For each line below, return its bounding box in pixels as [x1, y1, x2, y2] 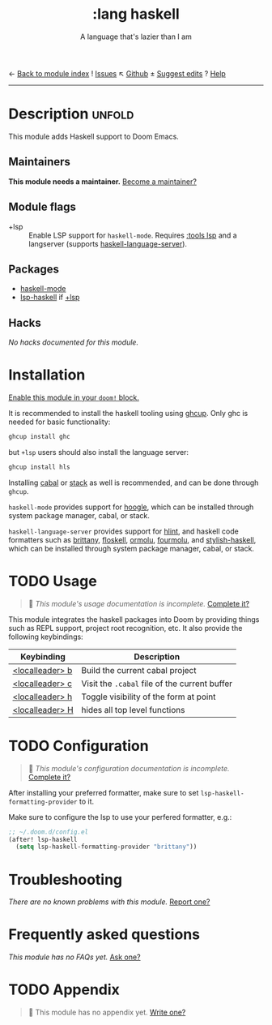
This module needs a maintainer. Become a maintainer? [8, 176, 197, 187]
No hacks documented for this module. [8, 337, 139, 347]
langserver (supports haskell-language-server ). [28, 238, 188, 248]
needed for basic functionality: [8, 417, 111, 427]
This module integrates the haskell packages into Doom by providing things [8, 614, 260, 624]
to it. [79, 796, 95, 806]
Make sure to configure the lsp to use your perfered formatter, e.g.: [8, 812, 232, 821]
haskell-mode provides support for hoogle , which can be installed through [8, 502, 254, 512]
